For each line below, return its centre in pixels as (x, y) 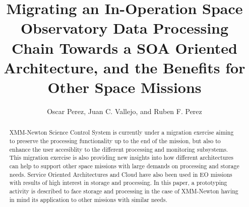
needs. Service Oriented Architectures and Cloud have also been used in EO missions (121, 174)
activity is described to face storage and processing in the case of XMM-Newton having (124, 191)
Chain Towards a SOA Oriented (125, 47)
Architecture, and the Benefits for (125, 67)
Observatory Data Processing (125, 28)
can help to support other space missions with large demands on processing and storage (124, 166)
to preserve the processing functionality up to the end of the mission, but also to (115, 140)
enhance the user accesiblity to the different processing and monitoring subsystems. (119, 149)
